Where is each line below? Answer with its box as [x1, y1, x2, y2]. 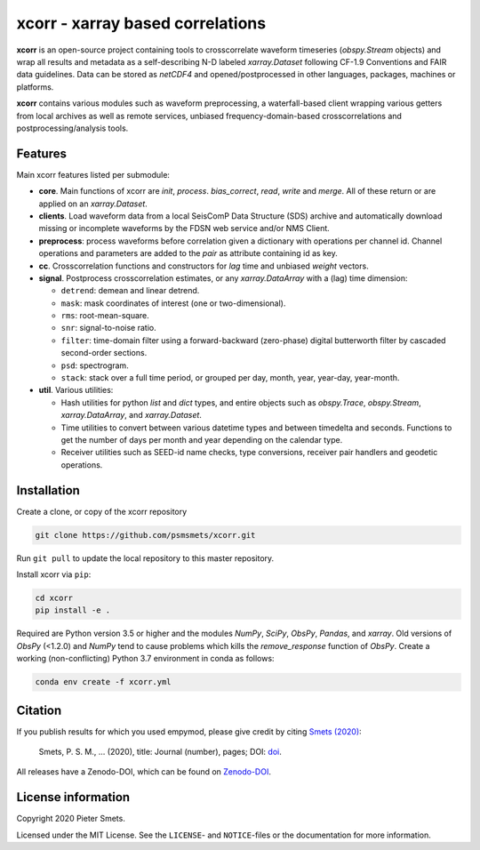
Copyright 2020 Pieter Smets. [16, 814, 126, 824]
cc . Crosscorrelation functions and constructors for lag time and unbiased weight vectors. [38, 261, 369, 271]
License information [16, 790, 131, 805]
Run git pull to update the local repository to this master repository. [16, 552, 275, 564]
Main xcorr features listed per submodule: [16, 169, 171, 180]
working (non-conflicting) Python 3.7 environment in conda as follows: [16, 654, 275, 664]
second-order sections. [60, 348, 148, 358]
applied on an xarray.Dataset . [38, 198, 148, 209]
